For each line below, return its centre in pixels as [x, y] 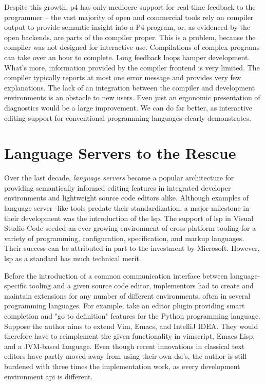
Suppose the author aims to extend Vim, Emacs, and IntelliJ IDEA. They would [131, 326]
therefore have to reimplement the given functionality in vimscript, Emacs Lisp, [130, 336]
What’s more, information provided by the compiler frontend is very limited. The [132, 67]
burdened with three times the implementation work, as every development [122, 366]
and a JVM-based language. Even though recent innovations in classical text [125, 346]
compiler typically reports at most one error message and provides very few [123, 77]
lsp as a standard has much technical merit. [73, 258]
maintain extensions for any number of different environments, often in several [127, 295]
